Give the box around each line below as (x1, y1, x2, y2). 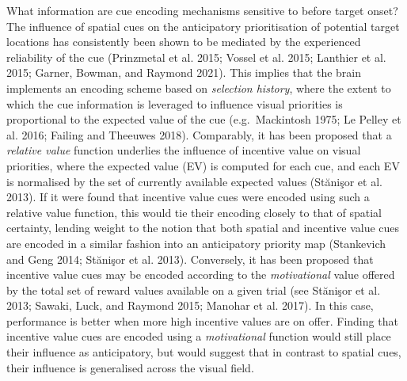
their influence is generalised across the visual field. (6, 359, 254, 375)
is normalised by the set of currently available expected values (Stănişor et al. (6, 173, 382, 189)
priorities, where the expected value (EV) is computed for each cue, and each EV (6, 157, 400, 173)
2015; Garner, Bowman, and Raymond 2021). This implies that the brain (6, 64, 361, 81)
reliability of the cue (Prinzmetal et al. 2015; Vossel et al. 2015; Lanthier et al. (6, 48, 386, 65)
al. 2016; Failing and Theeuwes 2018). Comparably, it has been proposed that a (6, 126, 392, 143)
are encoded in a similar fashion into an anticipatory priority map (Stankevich (6, 234, 386, 251)
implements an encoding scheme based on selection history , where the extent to (6, 79, 391, 96)
